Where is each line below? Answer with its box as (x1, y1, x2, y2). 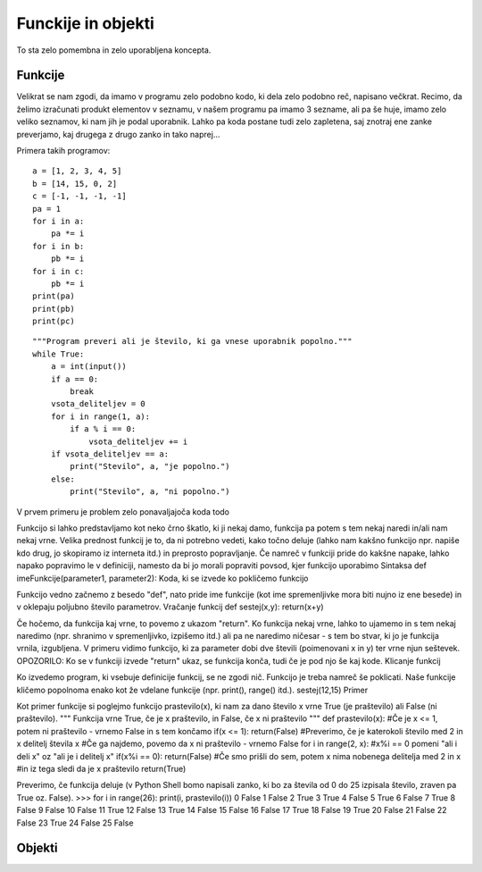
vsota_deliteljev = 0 (50, 398, 146, 409)
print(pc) (32, 316, 75, 326)
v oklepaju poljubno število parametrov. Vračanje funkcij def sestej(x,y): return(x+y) (16, 601, 324, 612)
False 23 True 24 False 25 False (16, 817, 134, 828)
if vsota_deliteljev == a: (50, 449, 170, 459)
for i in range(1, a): (50, 411, 151, 422)
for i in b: (32, 241, 85, 251)
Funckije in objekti (16, 13, 155, 33)
